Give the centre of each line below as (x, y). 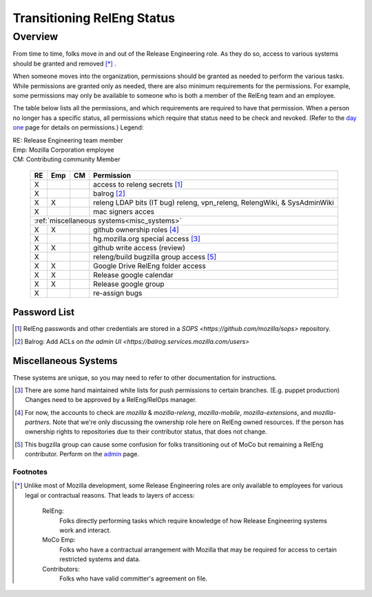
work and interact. (85, 530)
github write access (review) (139, 247)
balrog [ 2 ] (109, 193)
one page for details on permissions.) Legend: (78, 128)
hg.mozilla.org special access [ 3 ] (147, 239)
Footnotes (30, 472)
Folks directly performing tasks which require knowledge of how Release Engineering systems (193, 520)
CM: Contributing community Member (66, 159)
